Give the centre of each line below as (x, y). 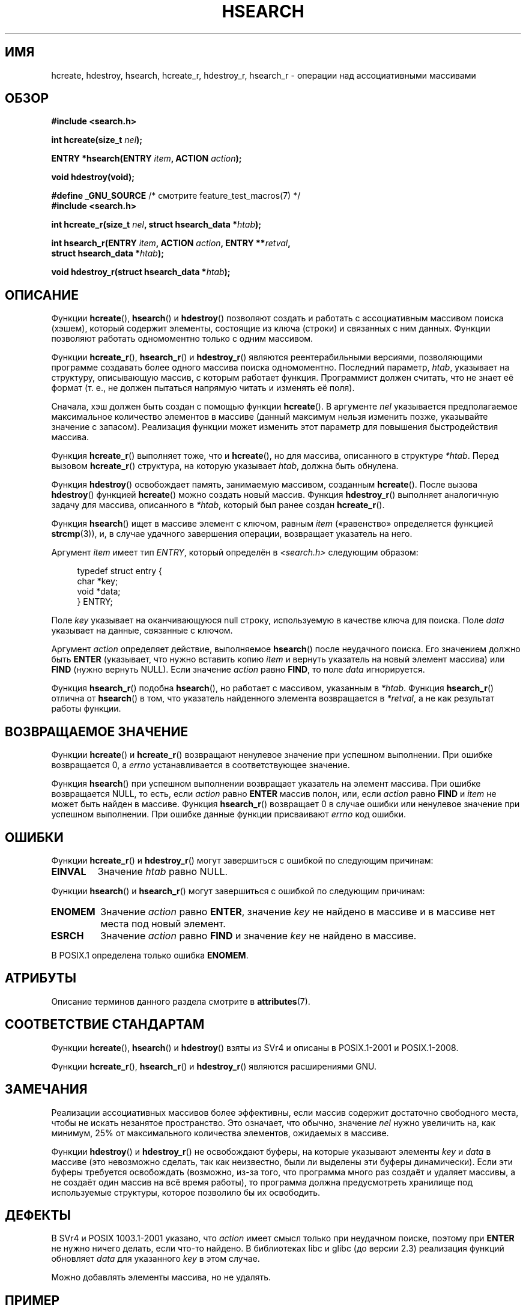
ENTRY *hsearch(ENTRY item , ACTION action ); (147, 159)
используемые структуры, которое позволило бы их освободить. (186, 1192)
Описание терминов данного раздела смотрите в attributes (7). (181, 1001)
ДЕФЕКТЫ (38, 1215)
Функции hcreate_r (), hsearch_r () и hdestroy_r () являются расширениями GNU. (214, 1066)
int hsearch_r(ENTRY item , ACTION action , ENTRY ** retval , (171, 243)
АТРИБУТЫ (41, 978)
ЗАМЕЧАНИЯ (46, 1089)
